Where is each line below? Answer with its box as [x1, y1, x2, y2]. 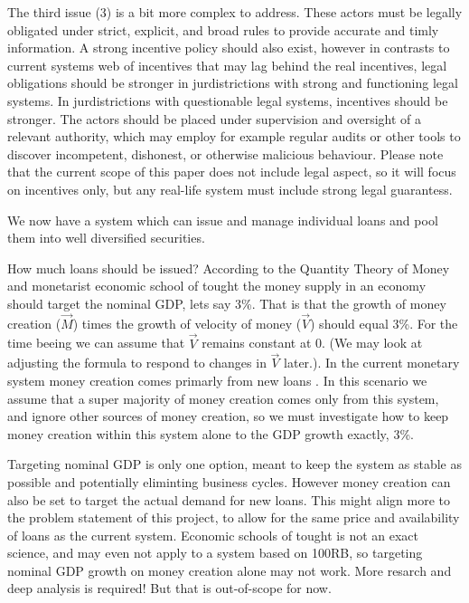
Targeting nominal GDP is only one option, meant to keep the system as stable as [7, 455, 463, 474]
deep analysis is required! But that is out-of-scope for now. [7, 579, 332, 598]
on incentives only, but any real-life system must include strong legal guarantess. [7, 179, 453, 198]
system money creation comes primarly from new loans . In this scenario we [7, 370, 427, 389]
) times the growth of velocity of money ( [72, 313, 302, 332]
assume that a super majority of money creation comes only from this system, [7, 388, 439, 407]
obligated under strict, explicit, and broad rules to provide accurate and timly [7, 20, 439, 39]
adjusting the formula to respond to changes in [7, 353, 267, 372]
